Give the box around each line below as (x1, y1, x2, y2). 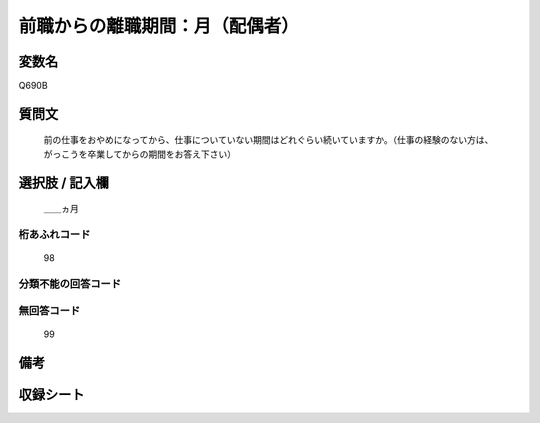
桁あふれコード (18, 228, 91, 242)
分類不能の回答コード (18, 276, 122, 290)
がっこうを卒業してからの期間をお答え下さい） (43, 148, 237, 160)
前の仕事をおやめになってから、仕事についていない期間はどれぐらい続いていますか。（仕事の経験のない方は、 (43, 134, 494, 146)
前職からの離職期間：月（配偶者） (18, 15, 300, 37)
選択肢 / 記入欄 (18, 174, 110, 191)
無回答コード (18, 303, 81, 317)
